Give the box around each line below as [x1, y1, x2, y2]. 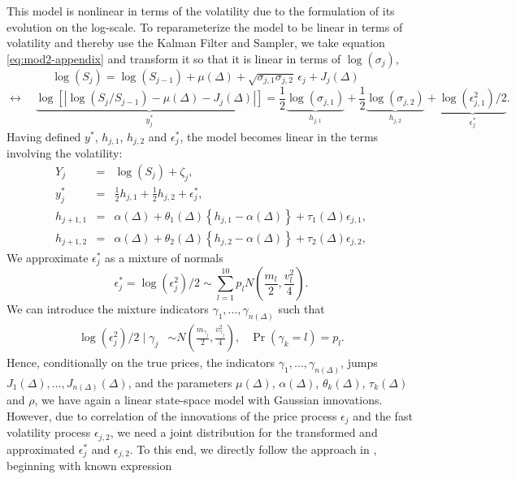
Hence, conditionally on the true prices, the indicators [7, 354, 275, 371]
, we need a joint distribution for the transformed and [110, 424, 378, 441]
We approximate [7, 248, 89, 265]
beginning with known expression [7, 457, 172, 474]
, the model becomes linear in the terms [180, 127, 379, 145]
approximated [7, 440, 76, 457]
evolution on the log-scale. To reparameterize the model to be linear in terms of [7, 18, 403, 35]
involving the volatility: [7, 145, 123, 162]
